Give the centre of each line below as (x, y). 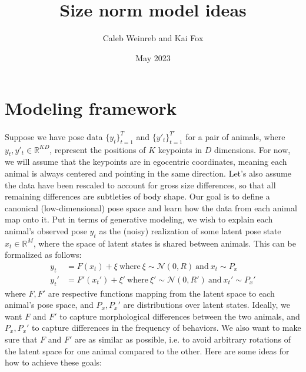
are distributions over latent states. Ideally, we (207, 305)
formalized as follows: (43, 255)
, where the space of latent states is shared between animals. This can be (164, 243)
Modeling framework (91, 108)
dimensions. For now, (252, 149)
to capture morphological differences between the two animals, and (180, 316)
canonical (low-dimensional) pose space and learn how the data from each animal (151, 207)
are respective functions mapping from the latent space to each (161, 293)
